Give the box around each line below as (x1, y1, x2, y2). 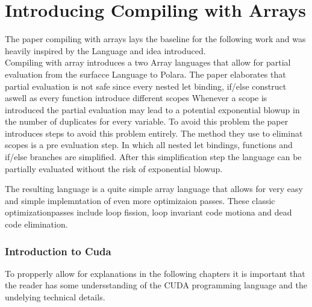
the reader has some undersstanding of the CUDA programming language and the (5, 279, 307, 291)
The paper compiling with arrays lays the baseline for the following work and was (5, 33, 306, 45)
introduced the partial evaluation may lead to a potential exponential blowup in (5, 103, 300, 116)
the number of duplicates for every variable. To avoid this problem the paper (5, 115, 289, 128)
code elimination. (5, 218, 68, 231)
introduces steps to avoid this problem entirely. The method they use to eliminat (5, 126, 303, 139)
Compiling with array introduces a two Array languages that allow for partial (5, 56, 291, 69)
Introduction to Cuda (5, 243, 111, 258)
